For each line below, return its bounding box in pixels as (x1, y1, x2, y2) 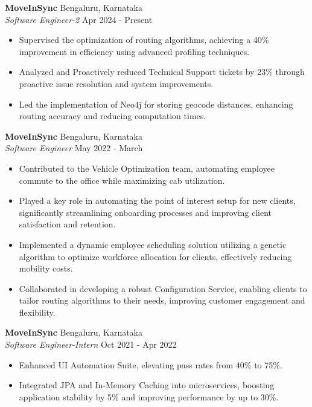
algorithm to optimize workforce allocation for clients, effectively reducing (19, 250, 292, 262)
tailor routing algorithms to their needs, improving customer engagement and (19, 294, 305, 307)
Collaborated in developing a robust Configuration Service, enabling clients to (19, 282, 307, 295)
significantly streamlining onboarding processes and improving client (19, 206, 272, 218)
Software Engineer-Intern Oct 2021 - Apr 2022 (5, 338, 177, 351)
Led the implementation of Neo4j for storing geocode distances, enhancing (19, 97, 293, 110)
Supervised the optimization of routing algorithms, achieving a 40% (19, 33, 269, 46)
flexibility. (19, 305, 56, 318)
